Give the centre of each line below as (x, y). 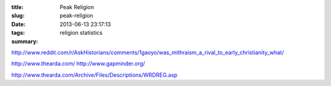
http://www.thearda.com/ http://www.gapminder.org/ (78, 63)
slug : (18, 16)
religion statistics (81, 33)
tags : (18, 33)
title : (17, 7)
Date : (18, 24)
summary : (25, 41)
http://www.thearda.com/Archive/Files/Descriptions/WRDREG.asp (94, 75)
